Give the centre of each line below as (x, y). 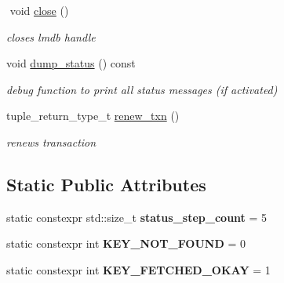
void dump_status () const (71, 63)
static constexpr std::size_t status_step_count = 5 (137, 217)
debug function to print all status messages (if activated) (142, 89)
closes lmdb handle (51, 36)
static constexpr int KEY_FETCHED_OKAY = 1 (138, 269)
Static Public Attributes (106, 184)
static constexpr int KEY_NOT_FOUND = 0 (126, 243)
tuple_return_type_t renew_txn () (93, 116)
